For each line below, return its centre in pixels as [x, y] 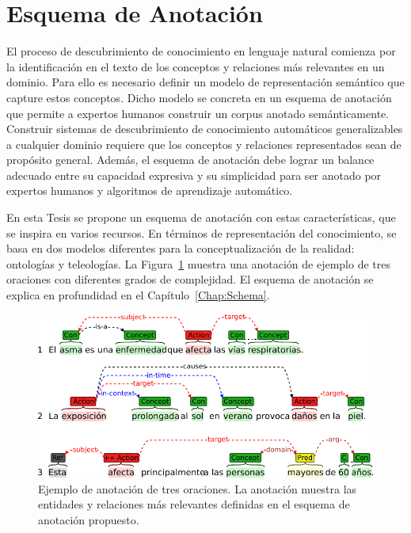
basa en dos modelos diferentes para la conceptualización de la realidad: [181, 248]
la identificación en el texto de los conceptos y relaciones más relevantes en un [196, 66]
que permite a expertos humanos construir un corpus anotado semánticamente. [198, 113]
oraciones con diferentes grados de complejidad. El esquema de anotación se [190, 279]
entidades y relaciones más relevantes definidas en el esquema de [194, 504]
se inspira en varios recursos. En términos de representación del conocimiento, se [202, 232]
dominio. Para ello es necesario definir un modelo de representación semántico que [205, 82]
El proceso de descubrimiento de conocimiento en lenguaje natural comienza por [201, 51]
